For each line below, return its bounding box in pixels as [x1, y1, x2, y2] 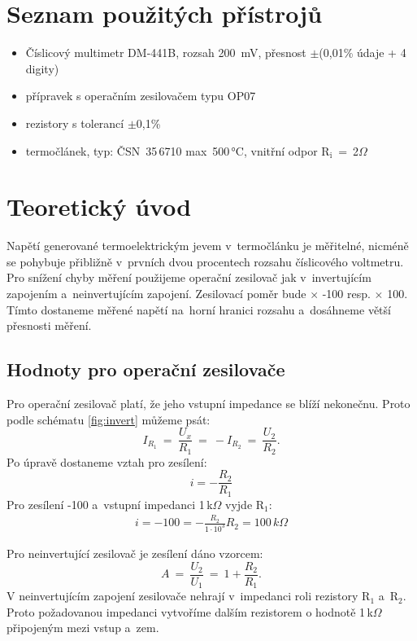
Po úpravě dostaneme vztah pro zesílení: [7, 453, 207, 470]
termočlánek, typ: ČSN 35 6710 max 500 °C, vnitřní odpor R [25, 142, 330, 159]
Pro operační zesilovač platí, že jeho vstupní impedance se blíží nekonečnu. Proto [7, 394, 410, 411]
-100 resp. [322, 285, 371, 301]
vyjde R [225, 495, 265, 512]
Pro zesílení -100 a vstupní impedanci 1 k [7, 495, 213, 512]
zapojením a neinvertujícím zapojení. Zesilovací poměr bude [7, 285, 306, 301]
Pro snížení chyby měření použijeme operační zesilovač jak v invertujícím [7, 269, 371, 286]
